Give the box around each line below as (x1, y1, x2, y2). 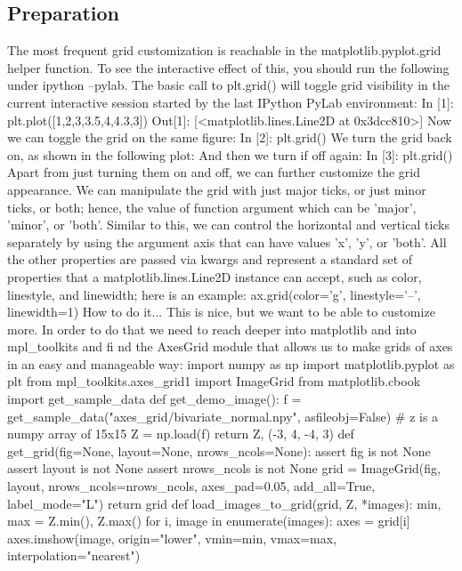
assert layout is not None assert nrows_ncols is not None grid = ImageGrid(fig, (7, 459, 441, 478)
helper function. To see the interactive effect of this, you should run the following (7, 58, 450, 76)
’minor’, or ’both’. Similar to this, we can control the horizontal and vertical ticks (7, 215, 450, 234)
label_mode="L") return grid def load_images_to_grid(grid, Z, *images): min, (7, 494, 442, 512)
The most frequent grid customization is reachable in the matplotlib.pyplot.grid (7, 41, 442, 60)
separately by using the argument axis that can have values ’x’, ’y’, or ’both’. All (7, 232, 447, 251)
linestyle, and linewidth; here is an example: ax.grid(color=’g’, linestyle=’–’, (7, 285, 421, 303)
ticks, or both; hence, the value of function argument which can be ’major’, (7, 197, 417, 216)
